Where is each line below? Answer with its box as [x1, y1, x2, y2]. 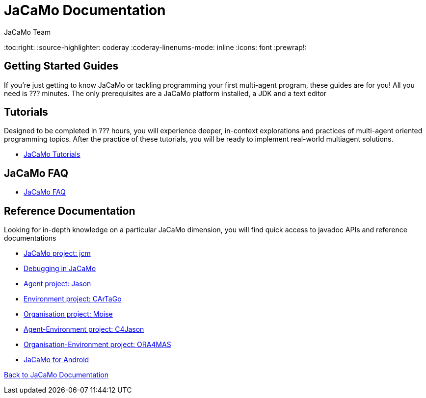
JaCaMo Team [4, 27, 51, 36]
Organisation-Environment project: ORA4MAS [24, 340, 171, 349]
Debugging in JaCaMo [24, 264, 96, 273]
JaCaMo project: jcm [24, 249, 91, 258]
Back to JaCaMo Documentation [4, 371, 108, 379]
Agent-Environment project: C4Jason [24, 325, 144, 334]
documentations [4, 234, 56, 243]
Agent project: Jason [24, 279, 91, 288]
